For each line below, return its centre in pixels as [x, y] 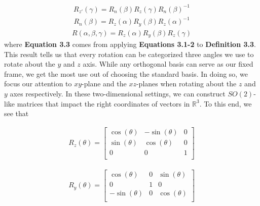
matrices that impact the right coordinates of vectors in [103, 103]
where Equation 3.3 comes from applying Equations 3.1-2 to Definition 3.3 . [130, 44]
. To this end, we [226, 103]
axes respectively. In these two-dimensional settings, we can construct [118, 93]
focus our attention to [38, 84]
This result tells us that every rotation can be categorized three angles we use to [129, 54]
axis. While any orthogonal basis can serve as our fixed [168, 64]
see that [16, 113]
